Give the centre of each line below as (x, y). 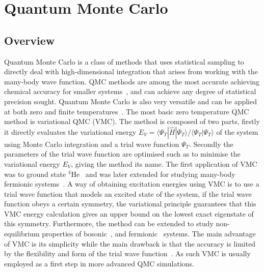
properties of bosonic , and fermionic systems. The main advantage (149, 234)
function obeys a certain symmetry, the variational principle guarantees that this (130, 204)
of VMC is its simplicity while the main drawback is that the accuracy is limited (130, 243)
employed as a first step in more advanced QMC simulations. (99, 263)
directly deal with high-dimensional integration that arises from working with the (131, 71)
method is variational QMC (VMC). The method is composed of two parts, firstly (132, 121)
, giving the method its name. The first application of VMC (164, 163)
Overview (30, 40)
